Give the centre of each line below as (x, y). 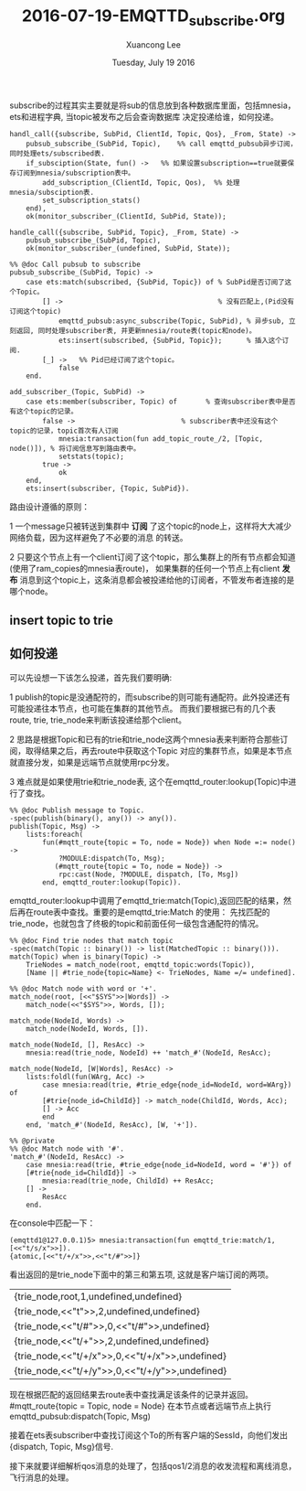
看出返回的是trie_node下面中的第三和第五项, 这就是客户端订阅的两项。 (142, 1274)
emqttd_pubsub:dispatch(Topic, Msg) (80, 1416)
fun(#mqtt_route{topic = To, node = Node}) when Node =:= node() (169, 842)
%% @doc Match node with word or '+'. (83, 989)
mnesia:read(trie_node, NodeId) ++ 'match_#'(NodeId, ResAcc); (149, 1053)
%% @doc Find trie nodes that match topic (91, 940)
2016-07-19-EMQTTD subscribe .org (153, 17)
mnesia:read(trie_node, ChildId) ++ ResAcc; (128, 1181)
